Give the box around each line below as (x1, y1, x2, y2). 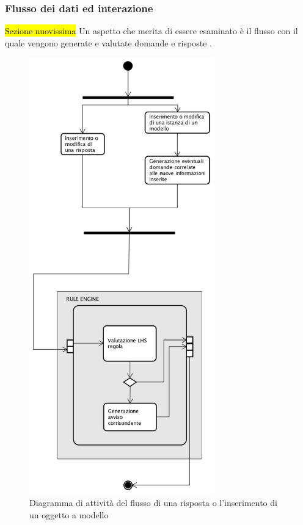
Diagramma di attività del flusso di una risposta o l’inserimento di (29, 496, 277, 509)
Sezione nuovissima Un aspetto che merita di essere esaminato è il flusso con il (5, 24, 298, 37)
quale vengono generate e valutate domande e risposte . (5, 36, 212, 49)
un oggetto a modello (29, 508, 109, 521)
